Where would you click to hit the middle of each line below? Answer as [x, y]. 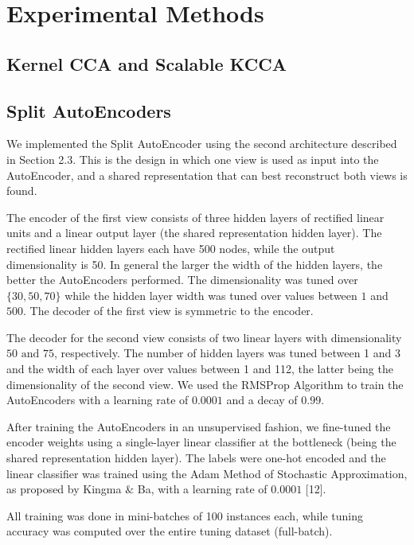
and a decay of [262, 400]
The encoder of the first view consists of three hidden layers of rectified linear [195, 217]
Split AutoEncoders [89, 110]
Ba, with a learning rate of [202, 489]
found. [22, 191]
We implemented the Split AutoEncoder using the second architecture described [202, 144]
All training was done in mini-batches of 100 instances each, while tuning [185, 515]
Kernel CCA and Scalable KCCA [146, 63]
